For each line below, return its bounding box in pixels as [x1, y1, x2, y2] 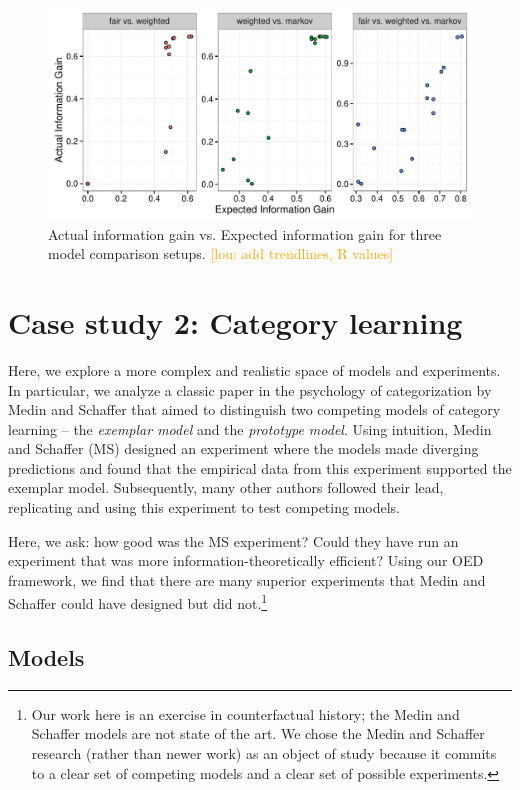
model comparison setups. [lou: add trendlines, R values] [48, 243, 394, 264]
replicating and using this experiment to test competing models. [8, 497, 400, 518]
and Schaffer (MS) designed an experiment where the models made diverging [8, 438, 479, 459]
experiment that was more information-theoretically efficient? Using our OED [8, 550, 484, 571]
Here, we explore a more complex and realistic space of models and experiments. [8, 359, 501, 380]
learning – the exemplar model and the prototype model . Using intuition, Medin [8, 418, 492, 439]
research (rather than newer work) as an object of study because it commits [31, 743, 497, 764]
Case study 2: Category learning [8, 301, 463, 342]
